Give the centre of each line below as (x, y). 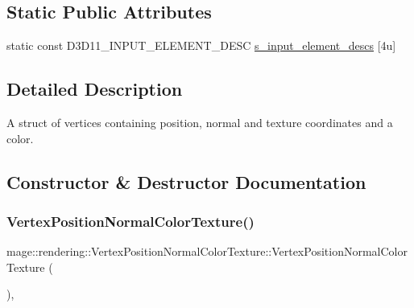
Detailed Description (95, 89)
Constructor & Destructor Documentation (186, 181)
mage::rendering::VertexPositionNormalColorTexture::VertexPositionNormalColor (207, 251)
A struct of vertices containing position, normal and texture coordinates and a (200, 122)
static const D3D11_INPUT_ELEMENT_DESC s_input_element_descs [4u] (201, 45)
